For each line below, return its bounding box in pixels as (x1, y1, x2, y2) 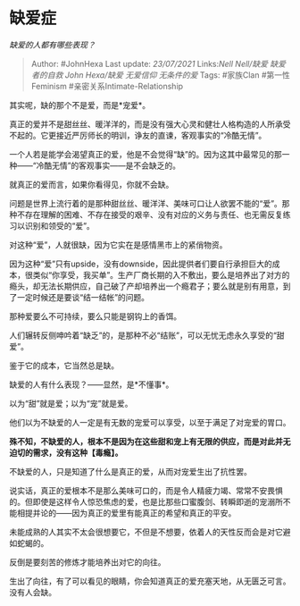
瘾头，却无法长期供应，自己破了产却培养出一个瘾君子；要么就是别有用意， (9, 281, 283, 291)
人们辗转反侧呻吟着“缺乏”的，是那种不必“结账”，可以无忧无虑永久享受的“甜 (9, 330, 285, 341)
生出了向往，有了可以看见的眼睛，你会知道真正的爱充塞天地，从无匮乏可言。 (9, 576, 291, 586)
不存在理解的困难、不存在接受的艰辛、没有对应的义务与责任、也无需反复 (16, 209, 283, 220)
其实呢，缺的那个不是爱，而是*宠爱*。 (9, 99, 151, 110)
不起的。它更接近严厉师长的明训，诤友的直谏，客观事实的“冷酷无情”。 (9, 130, 267, 140)
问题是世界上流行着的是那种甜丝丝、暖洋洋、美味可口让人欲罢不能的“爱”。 (9, 198, 283, 208)
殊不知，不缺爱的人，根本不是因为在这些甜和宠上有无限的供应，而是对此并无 (9, 435, 291, 447)
